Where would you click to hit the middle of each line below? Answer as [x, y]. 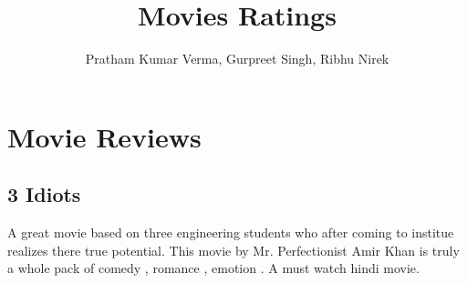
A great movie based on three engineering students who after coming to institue [231, 232]
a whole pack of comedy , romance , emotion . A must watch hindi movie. [213, 268]
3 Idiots [44, 194]
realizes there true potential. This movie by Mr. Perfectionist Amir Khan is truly [233, 250]
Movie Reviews [104, 136]
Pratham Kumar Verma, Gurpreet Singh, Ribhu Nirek [237, 59]
